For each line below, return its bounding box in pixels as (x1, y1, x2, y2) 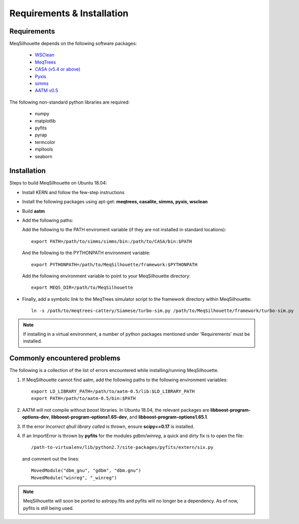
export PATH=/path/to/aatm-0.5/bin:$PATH (31, 395, 136, 402)
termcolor (35, 139, 55, 145)
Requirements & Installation (9, 8, 129, 19)
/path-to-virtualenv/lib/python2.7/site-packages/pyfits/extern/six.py (31, 445, 214, 450)
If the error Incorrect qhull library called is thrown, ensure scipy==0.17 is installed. (22, 423, 195, 429)
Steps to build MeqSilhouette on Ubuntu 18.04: (9, 180, 107, 186)
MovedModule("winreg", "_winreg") (31, 475, 117, 480)
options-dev (22, 414, 49, 420)
